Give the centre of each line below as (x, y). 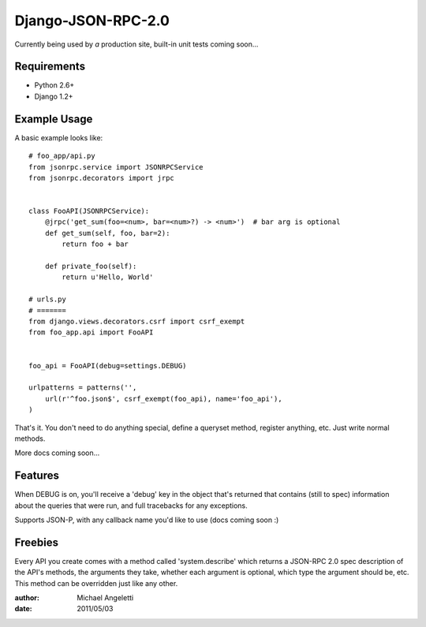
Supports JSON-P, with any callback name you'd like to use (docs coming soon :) (147, 520)
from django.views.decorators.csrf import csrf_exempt (137, 321)
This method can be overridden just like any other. (96, 583)
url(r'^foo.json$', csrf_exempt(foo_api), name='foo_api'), (164, 399)
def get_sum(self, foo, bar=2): (107, 233)
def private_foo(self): (91, 267)
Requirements (50, 67)
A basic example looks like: (59, 137)
